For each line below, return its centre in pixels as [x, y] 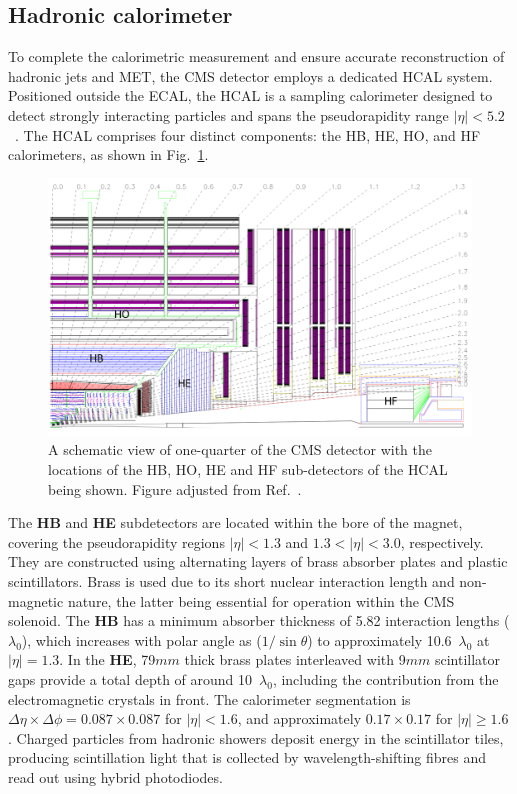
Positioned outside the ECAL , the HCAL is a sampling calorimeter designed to [250, 95]
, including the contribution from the [385, 679]
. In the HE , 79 [107, 659]
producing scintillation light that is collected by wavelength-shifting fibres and [247, 757]
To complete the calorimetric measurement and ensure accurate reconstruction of [256, 56]
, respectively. [442, 541]
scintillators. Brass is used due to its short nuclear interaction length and [231, 581]
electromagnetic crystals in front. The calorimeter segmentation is [209, 698]
